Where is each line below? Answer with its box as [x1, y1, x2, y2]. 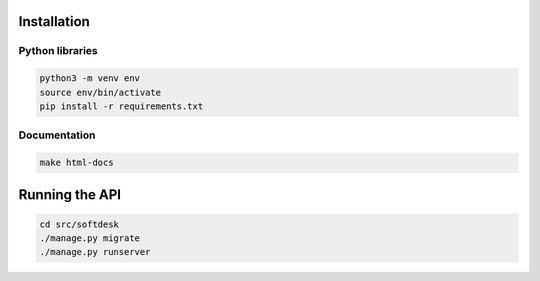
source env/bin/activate [39, 86, 162, 98]
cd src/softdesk [39, 218, 120, 230]
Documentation [18, 128, 96, 142]
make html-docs [39, 157, 114, 169]
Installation [18, 13, 90, 30]
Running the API [18, 186, 122, 203]
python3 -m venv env [39, 73, 140, 84]
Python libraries [18, 44, 99, 58]
